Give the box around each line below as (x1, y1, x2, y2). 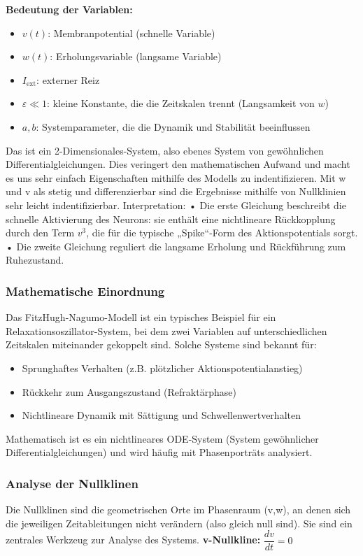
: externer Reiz (36, 72, 100, 87)
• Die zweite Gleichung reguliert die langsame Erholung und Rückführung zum (6, 238, 346, 253)
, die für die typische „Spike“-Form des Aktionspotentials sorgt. (86, 225, 358, 240)
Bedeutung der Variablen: (6, 2, 133, 16)
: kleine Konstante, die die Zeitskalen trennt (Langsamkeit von (47, 96, 315, 111)
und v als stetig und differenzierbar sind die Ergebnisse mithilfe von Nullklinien (6, 184, 346, 199)
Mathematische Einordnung (6, 282, 165, 299)
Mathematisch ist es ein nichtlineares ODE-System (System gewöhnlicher (6, 431, 319, 445)
